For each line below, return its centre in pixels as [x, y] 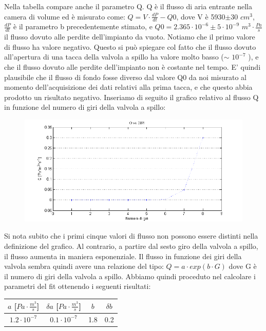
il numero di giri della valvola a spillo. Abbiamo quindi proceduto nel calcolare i [130, 276]
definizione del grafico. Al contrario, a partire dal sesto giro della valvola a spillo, [131, 246]
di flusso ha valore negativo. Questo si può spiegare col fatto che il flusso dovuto [130, 46]
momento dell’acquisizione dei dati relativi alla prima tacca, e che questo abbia [128, 87]
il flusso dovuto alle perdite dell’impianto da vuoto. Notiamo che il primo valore [130, 37]
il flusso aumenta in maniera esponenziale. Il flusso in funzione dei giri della [123, 256]
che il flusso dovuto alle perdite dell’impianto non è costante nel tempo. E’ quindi [132, 67]
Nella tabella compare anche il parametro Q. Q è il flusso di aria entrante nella [128, 6]
